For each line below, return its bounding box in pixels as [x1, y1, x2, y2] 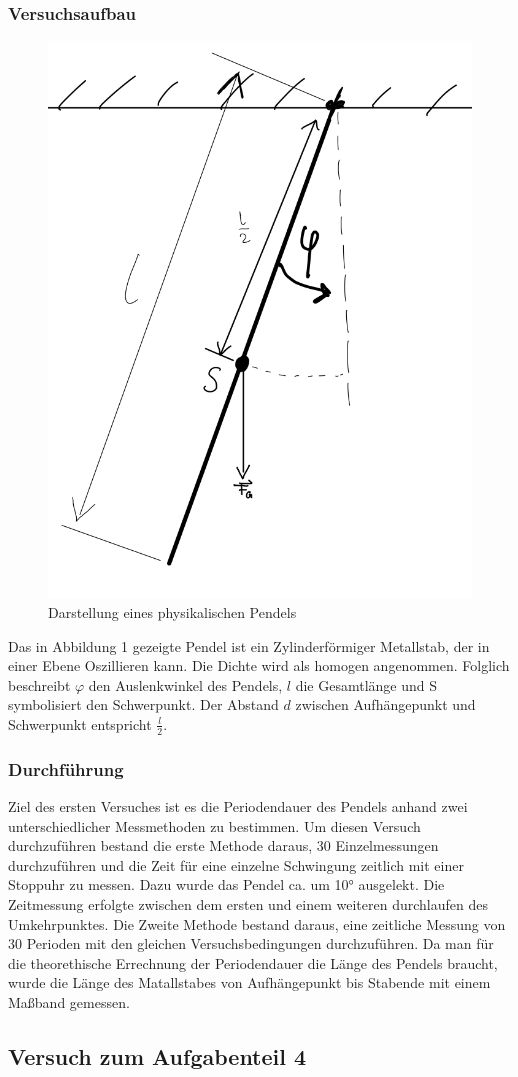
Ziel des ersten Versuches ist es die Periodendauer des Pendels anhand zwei [8, 795, 468, 816]
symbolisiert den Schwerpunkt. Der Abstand [8, 694, 279, 715]
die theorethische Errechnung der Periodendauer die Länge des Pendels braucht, [8, 952, 498, 973]
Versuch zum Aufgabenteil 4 [8, 1040, 307, 1071]
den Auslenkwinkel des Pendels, [88, 674, 283, 695]
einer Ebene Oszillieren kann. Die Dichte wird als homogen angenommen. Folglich [8, 655, 510, 676]
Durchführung [8, 756, 124, 781]
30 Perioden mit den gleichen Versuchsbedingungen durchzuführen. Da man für [8, 933, 494, 954]
